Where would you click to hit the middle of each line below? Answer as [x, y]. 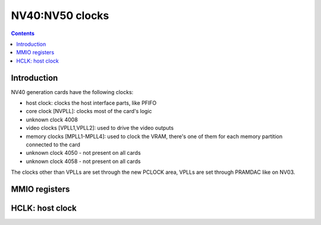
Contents [23, 33]
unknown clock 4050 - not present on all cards [83, 153]
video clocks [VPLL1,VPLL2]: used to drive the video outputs [100, 128]
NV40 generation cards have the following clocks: [72, 92]
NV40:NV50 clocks [60, 15]
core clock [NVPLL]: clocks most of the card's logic [89, 111]
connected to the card [53, 144]
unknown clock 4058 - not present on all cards [83, 161]
